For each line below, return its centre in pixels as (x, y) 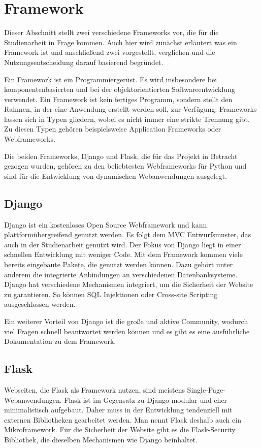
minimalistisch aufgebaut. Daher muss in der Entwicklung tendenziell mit (118, 410)
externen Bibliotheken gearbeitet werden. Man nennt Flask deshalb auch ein (123, 419)
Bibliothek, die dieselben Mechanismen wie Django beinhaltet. (101, 439)
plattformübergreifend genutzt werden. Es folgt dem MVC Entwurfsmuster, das (128, 234)
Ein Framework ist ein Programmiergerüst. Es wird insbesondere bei (111, 79)
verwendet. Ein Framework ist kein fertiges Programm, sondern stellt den (118, 99)
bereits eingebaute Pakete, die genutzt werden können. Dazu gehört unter (119, 264)
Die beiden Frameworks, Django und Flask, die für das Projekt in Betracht (121, 156)
